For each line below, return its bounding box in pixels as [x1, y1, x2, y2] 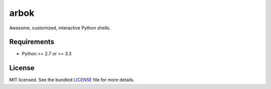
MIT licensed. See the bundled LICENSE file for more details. [9, 77, 135, 83]
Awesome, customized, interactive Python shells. [9, 25, 111, 31]
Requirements [9, 38, 55, 46]
